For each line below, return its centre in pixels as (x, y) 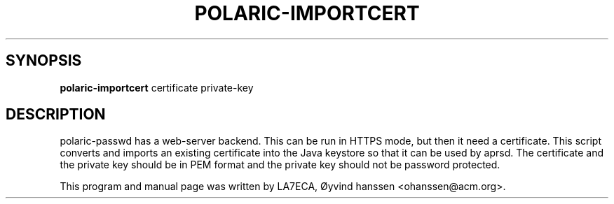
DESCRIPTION (56, 115)
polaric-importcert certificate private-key (157, 87)
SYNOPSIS (44, 61)
